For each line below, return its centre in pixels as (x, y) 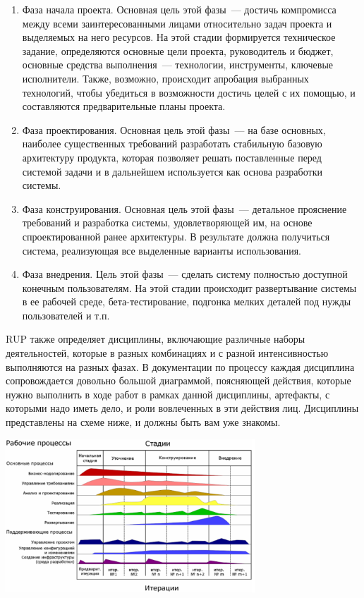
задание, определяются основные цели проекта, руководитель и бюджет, (178, 50)
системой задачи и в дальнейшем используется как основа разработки (172, 171)
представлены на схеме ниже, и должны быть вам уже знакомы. (143, 422)
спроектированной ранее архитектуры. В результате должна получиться (176, 236)
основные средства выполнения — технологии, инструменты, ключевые (178, 65)
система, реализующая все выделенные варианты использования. (162, 250)
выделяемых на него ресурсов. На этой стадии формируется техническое (179, 37)
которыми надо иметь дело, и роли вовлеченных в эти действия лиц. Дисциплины (182, 408)
